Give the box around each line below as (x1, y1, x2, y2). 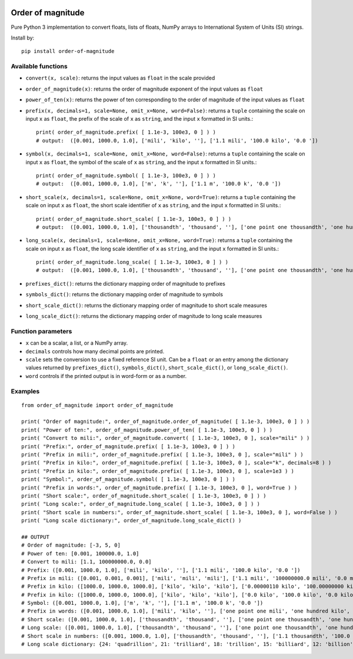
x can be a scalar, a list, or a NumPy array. (25, 339, 128, 347)
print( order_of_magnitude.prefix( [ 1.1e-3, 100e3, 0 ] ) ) (36, 129, 216, 135)
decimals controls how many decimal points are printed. (25, 347, 165, 355)
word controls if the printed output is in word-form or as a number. (25, 372, 187, 379)
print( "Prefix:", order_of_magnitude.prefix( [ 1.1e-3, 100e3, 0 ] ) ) (21, 443, 235, 450)
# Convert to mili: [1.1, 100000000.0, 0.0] (21, 558, 152, 565)
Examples (11, 387, 40, 395)
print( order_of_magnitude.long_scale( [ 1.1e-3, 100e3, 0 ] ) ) (36, 259, 229, 266)
